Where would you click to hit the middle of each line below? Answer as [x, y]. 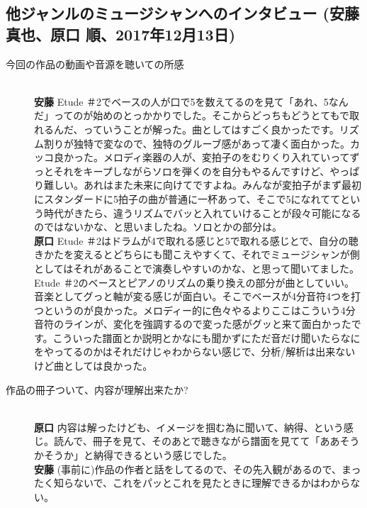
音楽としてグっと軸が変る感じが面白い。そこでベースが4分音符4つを [192, 296]
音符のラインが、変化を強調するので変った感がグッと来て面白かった [193, 324]
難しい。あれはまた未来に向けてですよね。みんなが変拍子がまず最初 [202, 185]
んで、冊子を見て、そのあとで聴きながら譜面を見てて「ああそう [211, 441]
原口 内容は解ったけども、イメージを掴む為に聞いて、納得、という [189, 427]
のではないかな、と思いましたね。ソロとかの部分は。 [158, 227]
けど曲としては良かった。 [94, 366]
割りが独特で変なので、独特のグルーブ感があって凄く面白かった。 [197, 143]
